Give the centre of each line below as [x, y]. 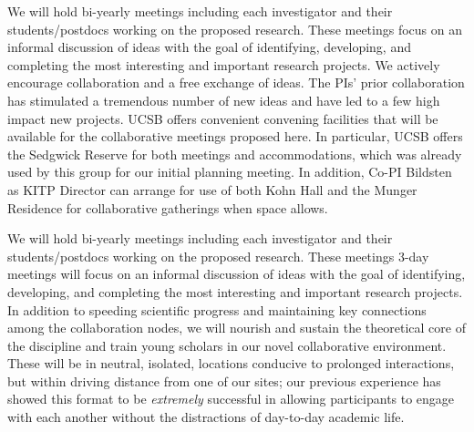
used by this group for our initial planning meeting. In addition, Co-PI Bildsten [230, 172]
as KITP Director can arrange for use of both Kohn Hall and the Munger [212, 189]
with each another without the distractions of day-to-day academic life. [206, 417]
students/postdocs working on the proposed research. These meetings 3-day [218, 256]
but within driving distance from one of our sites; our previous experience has [224, 381]
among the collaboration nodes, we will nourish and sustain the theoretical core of [237, 328]
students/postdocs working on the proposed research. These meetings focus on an [235, 29]
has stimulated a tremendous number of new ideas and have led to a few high [224, 100]
